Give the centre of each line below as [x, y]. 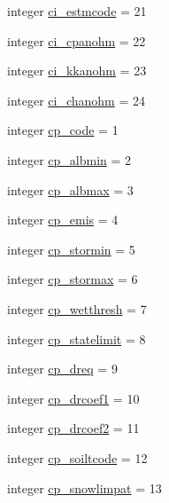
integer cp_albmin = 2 [69, 159]
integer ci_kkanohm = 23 [77, 71]
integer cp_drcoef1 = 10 [73, 398]
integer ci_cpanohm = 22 [77, 40]
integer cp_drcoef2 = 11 [73, 428]
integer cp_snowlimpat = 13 [84, 487]
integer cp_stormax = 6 [73, 279]
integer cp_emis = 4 [63, 220]
